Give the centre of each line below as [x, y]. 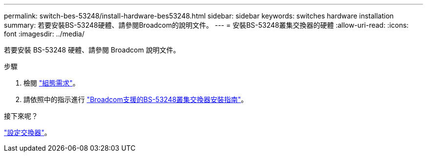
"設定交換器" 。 [28, 132]
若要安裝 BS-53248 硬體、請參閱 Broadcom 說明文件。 [92, 50]
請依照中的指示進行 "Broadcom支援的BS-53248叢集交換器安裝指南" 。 [136, 99]
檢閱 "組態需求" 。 [51, 83]
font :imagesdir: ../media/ [44, 34]
